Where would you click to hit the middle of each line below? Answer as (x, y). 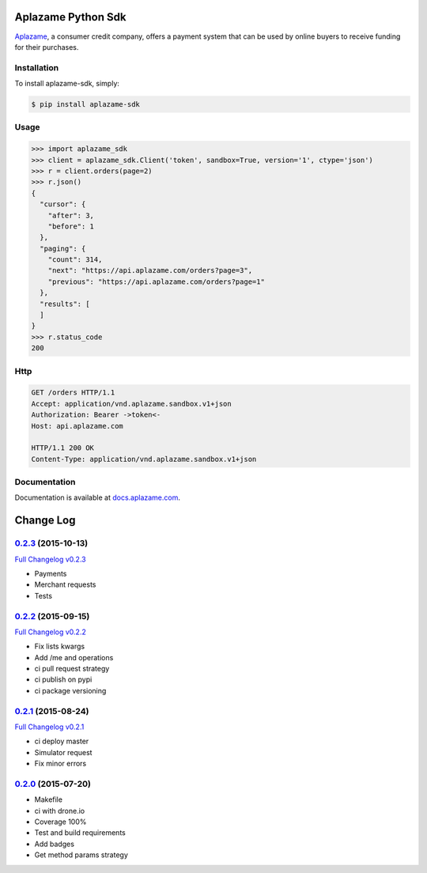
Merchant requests (65, 584)
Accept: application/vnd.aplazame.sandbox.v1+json (132, 404)
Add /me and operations (74, 657)
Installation (37, 67)
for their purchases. (47, 47)
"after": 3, (71, 215)
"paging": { (63, 248)
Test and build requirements (80, 833)
